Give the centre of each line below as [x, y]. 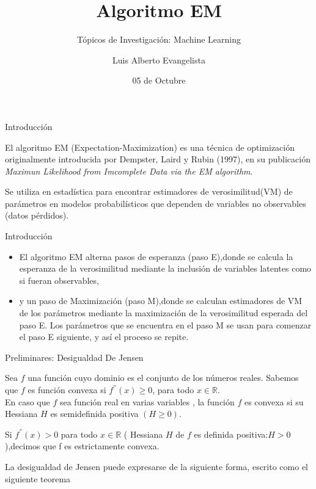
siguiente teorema [38, 478]
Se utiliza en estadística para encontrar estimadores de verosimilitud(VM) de [149, 191]
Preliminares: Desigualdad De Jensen [74, 357]
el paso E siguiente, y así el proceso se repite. [104, 337]
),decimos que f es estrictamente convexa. [82, 446]
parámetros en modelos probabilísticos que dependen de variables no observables [156, 203]
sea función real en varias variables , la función [147, 401]
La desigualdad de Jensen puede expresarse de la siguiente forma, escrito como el [157, 466]
